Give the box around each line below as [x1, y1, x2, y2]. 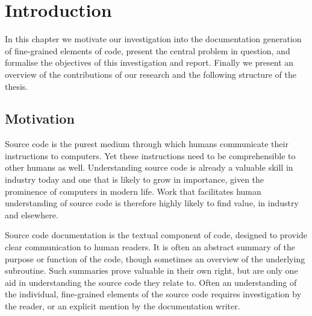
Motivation [5, 109, 75, 128]
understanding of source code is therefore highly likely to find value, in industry [5, 197, 299, 209]
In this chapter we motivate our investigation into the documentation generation [5, 33, 302, 45]
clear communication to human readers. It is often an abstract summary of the [5, 241, 295, 253]
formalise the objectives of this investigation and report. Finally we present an [5, 56, 294, 69]
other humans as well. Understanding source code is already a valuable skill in [5, 161, 293, 174]
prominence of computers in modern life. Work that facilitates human [5, 185, 261, 197]
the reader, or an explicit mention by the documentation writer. [5, 300, 240, 312]
